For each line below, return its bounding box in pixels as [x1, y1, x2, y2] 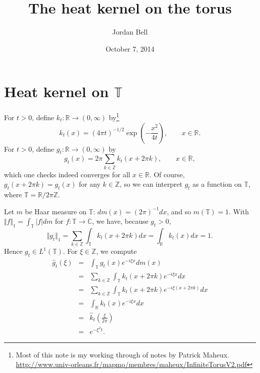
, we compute [96, 246, 137, 256]
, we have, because [92, 216, 148, 226]
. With [228, 206, 249, 216]
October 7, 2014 [105, 43, 154, 54]
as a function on [192, 179, 242, 189]
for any [78, 179, 100, 189]
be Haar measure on [25, 206, 87, 216]
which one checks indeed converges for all [4, 169, 130, 179]
